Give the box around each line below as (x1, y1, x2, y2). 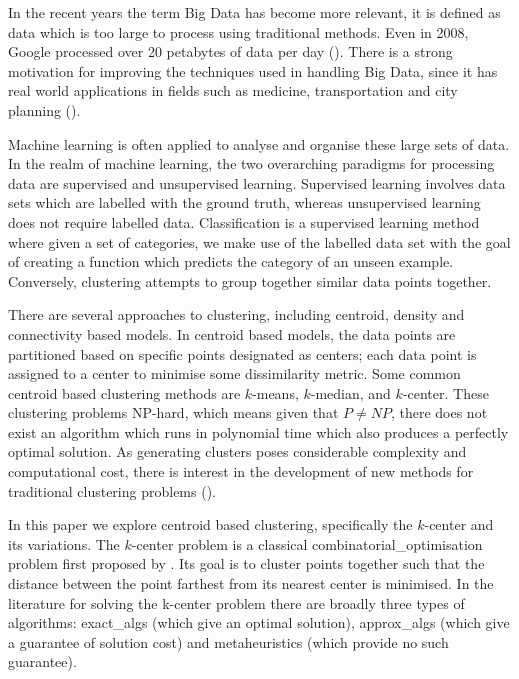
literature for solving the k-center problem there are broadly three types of (8, 592, 465, 613)
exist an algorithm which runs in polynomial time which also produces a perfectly (8, 421, 509, 442)
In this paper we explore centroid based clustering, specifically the (8, 514, 413, 535)
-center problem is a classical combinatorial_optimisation (131, 533, 483, 554)
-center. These (402, 382, 489, 403)
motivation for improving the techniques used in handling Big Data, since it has (8, 60, 498, 81)
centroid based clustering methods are (8, 382, 241, 403)
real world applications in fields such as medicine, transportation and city (8, 80, 458, 101)
